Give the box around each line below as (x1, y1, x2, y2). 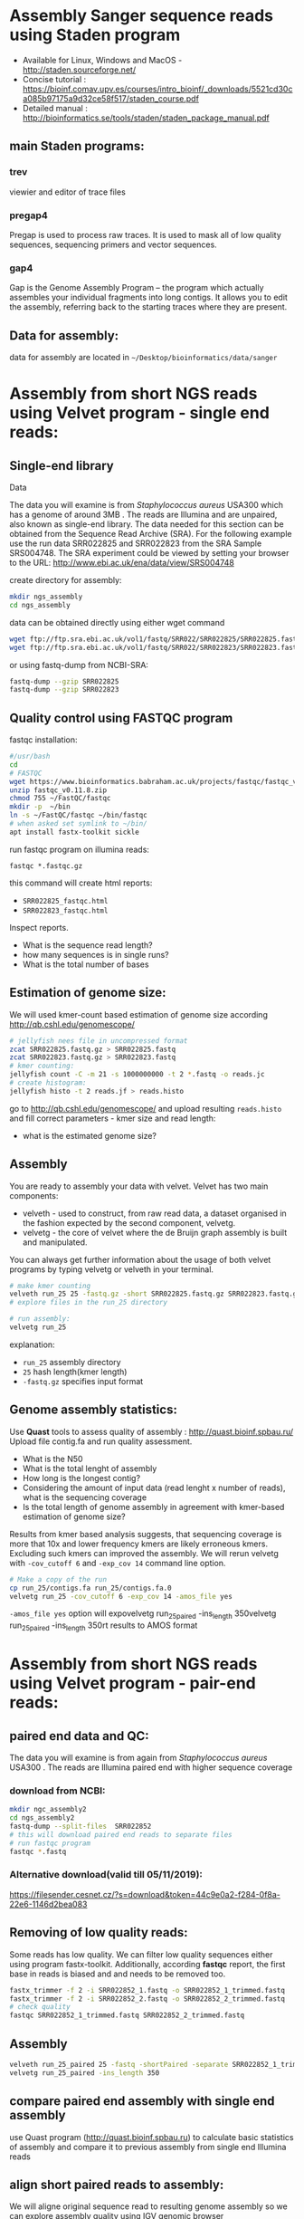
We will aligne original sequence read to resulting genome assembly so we (9, 2201, 288, 2212)
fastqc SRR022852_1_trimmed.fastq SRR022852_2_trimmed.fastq (9, 2011, 245, 2020)
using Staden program (9, 24, 181, 45)
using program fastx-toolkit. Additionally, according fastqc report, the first (9, 1958, 286, 1969)
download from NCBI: (9, 1784, 106, 1797)
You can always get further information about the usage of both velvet (9, 1254, 271, 1265)
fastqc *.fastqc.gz (9, 861, 83, 870)
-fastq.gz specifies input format (22, 1375, 144, 1386)
